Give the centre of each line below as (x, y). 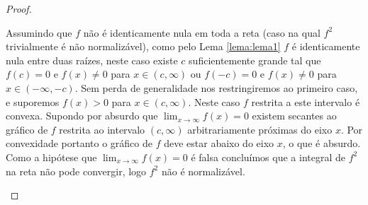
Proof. (19, 8)
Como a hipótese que (51, 157)
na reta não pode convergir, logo (76, 171)
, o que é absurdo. (322, 143)
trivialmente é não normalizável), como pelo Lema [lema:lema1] (143, 46)
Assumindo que (39, 32)
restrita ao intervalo (102, 129)
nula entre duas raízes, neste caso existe (92, 60)
